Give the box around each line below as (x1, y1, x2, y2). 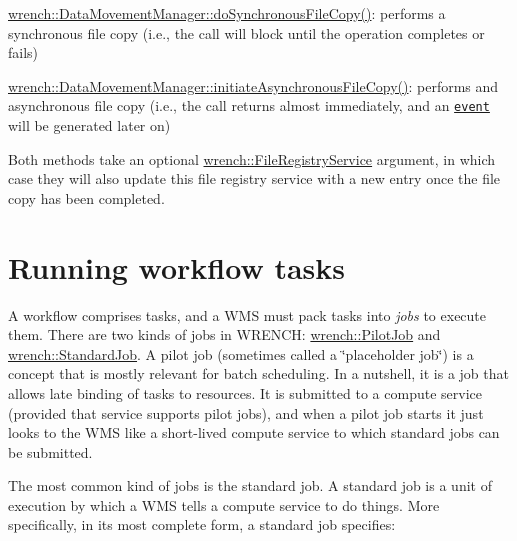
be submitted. (8, 441, 93, 462)
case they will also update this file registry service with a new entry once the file (8, 168, 501, 189)
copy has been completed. (8, 187, 165, 208)
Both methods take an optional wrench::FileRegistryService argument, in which (8, 148, 496, 169)
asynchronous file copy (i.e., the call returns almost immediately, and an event (8, 95, 490, 116)
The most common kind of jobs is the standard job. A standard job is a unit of (8, 475, 492, 496)
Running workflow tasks (8, 246, 346, 287)
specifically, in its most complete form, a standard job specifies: (8, 514, 396, 535)
